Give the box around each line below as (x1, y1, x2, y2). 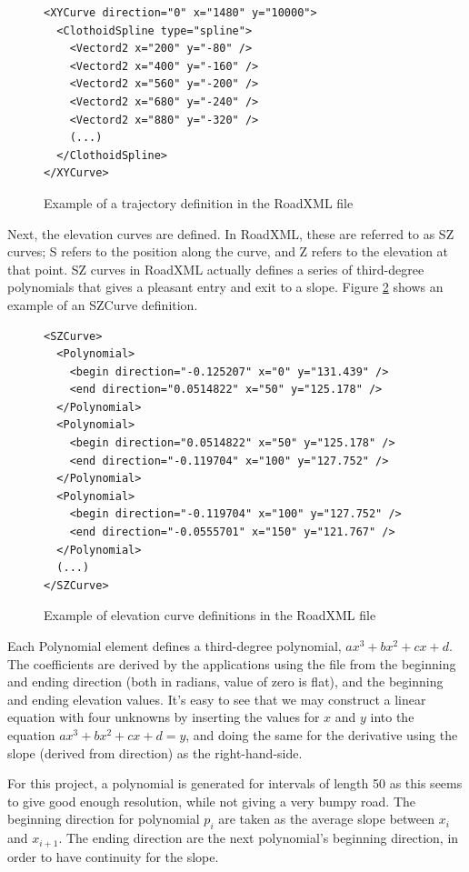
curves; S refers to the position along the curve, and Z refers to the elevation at (7, 242, 449, 261)
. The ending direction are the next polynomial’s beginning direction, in (58, 828, 459, 847)
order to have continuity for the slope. (7, 847, 219, 866)
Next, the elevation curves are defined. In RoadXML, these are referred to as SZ (7, 224, 454, 243)
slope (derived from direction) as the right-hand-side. (7, 743, 303, 762)
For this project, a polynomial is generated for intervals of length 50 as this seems (7, 774, 463, 793)
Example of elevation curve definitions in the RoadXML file (44, 606, 376, 625)
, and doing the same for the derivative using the (185, 725, 458, 744)
